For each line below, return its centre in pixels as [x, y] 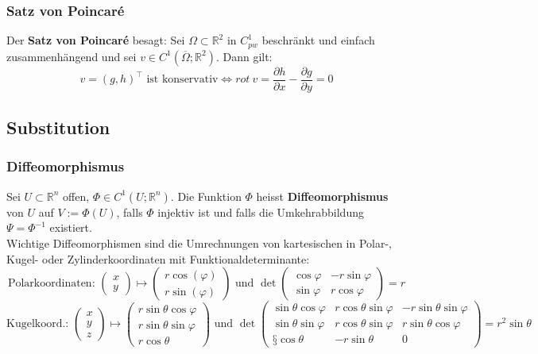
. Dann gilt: [244, 56]
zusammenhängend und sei [72, 56]
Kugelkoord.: [38, 324]
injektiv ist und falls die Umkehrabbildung [261, 212]
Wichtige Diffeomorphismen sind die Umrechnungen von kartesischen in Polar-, [199, 242]
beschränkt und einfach [318, 40]
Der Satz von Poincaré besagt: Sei [96, 40]
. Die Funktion [206, 196]
